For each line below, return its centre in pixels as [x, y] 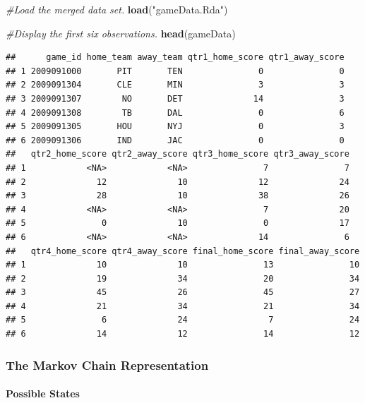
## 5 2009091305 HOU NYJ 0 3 [175, 127]
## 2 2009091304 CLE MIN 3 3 [175, 85]
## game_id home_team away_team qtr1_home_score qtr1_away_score [175, 58]
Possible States [43, 393]
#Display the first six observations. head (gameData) [121, 33]
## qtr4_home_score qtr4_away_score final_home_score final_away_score [183, 251]
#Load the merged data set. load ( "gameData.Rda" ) [117, 9]
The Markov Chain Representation [107, 365]
